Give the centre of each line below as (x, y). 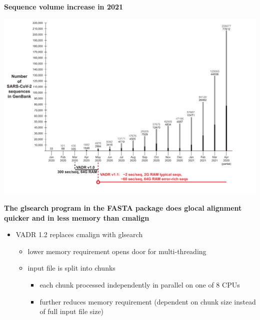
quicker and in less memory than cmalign (77, 217)
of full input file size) (72, 311)
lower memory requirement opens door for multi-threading (117, 251)
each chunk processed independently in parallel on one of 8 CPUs (140, 285)
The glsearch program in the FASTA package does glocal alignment (123, 208)
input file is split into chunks (71, 268)
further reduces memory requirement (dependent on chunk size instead (148, 301)
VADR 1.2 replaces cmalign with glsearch (79, 234)
